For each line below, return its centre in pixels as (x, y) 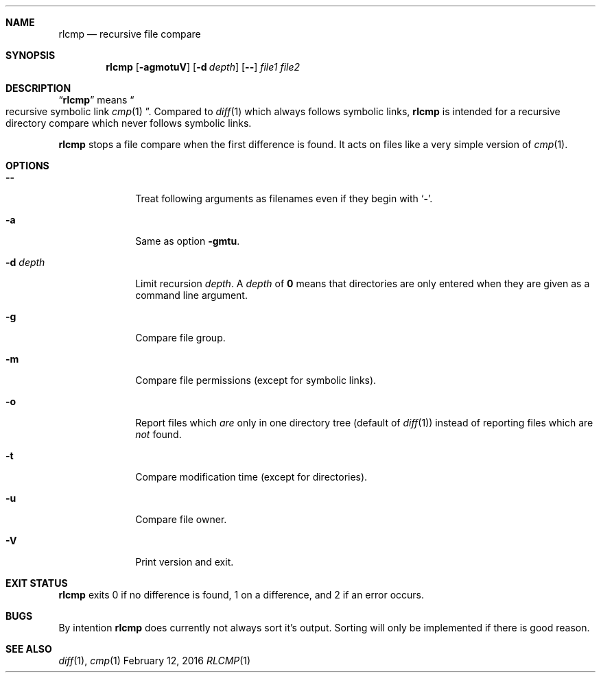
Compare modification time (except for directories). (251, 477)
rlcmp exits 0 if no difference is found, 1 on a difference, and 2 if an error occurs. (241, 595)
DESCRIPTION (38, 88)
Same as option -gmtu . (188, 241)
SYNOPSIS (31, 55)
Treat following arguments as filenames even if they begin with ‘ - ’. (284, 198)
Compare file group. (180, 338)
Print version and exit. (185, 562)
